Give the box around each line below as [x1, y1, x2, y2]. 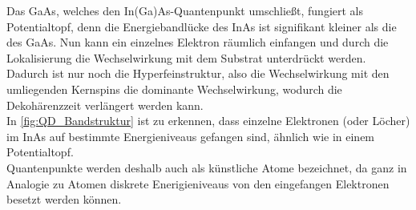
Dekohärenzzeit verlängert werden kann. [6, 96, 204, 113]
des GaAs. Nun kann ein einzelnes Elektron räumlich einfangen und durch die [6, 34, 389, 50]
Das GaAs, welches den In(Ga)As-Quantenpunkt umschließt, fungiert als [6, 2, 364, 18]
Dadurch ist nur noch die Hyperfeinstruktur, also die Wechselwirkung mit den [6, 65, 390, 82]
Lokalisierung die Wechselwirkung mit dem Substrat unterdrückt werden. [6, 49, 366, 66]
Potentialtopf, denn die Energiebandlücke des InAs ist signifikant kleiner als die [6, 18, 397, 34]
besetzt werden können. [6, 191, 122, 208]
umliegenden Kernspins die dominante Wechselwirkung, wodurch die [6, 80, 342, 97]
